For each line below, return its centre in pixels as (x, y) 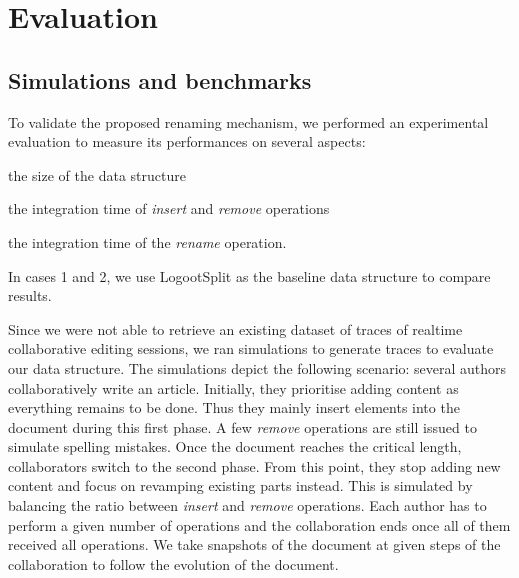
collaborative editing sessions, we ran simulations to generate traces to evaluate (251, 348)
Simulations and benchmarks (160, 79)
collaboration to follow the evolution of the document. (173, 563)
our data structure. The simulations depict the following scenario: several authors (257, 367)
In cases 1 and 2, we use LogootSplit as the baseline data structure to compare (249, 275)
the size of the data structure (97, 174)
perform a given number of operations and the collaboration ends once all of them (259, 524)
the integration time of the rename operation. (147, 241)
